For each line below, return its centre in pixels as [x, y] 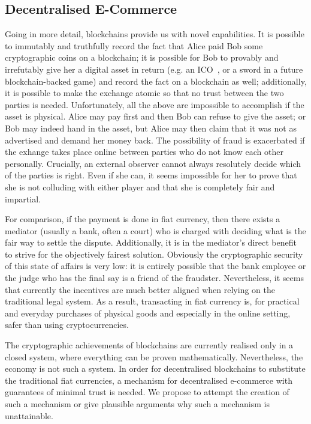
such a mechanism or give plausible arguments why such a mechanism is [137, 404]
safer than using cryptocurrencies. [67, 325]
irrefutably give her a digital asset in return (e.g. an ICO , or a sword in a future [154, 69]
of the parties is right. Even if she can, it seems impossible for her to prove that [151, 175]
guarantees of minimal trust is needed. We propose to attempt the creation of [147, 392]
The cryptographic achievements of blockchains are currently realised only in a [149, 345]
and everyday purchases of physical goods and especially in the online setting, [148, 313]
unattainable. [29, 415]
